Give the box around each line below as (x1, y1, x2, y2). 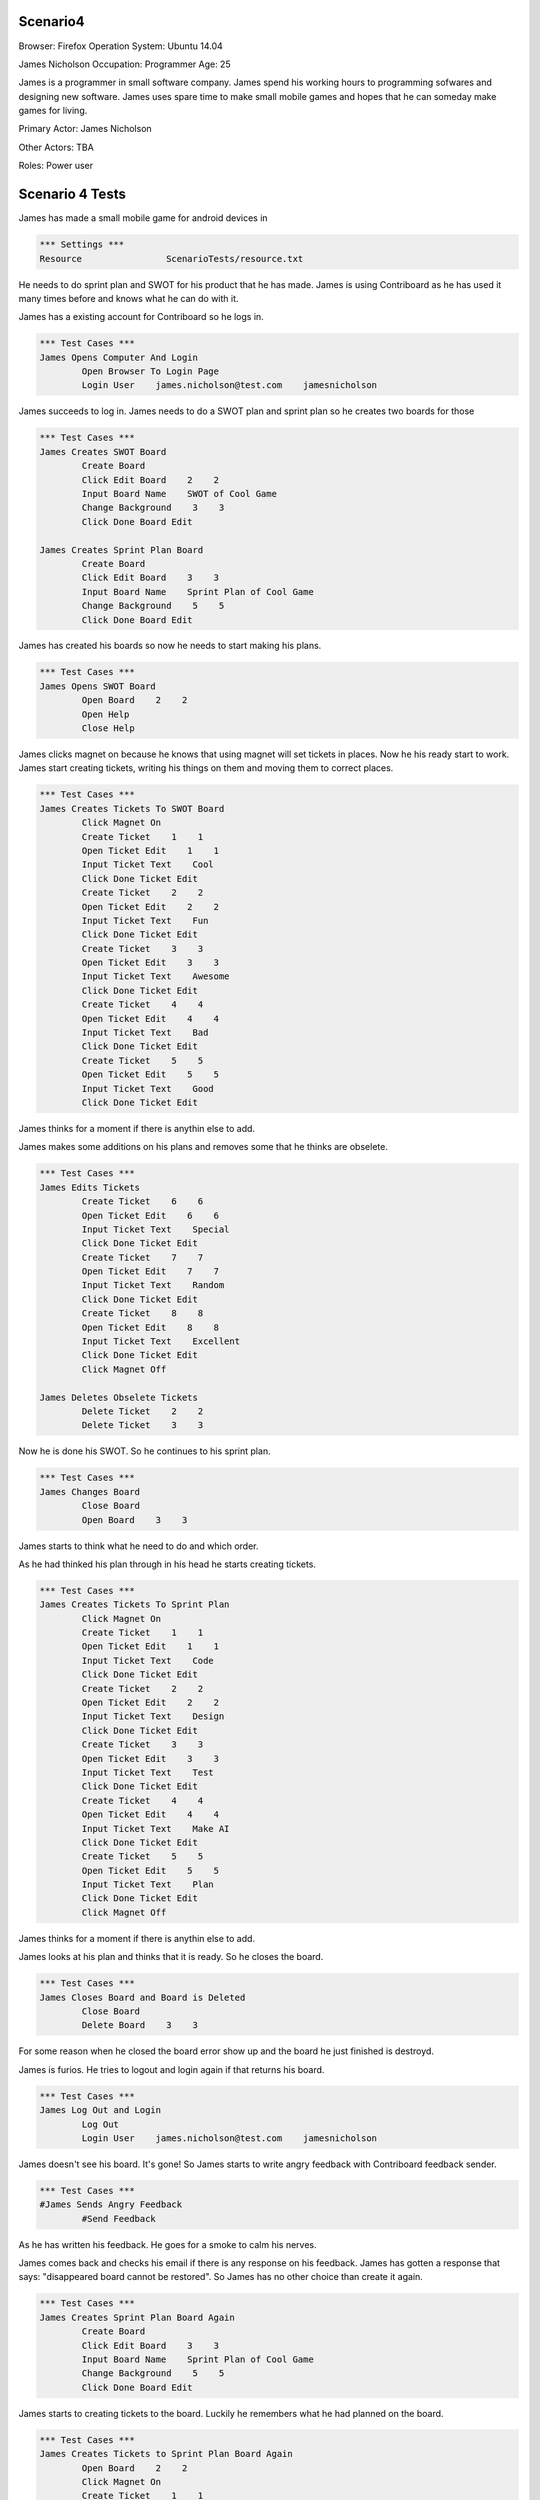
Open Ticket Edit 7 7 (81, 1266, 220, 1277)
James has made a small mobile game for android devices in (18, 212, 269, 224)
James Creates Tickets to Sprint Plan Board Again (39, 2448, 294, 2460)
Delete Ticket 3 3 (81, 1420, 204, 1431)
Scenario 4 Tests (18, 186, 127, 203)
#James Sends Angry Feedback (39, 2199, 183, 2210)
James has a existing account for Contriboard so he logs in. (18, 311, 264, 323)
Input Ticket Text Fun (81, 915, 209, 926)
